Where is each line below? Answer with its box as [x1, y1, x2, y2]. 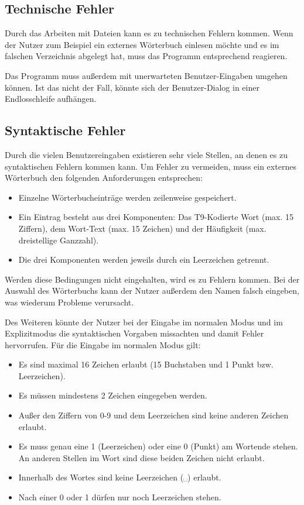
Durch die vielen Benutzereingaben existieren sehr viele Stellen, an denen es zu [5, 148, 288, 160]
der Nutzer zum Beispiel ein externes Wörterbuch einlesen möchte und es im [5, 38, 279, 50]
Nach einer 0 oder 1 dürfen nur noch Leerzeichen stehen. [18, 491, 221, 503]
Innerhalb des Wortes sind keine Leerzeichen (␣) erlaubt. [18, 471, 221, 483]
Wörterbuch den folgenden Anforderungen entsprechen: [5, 171, 203, 184]
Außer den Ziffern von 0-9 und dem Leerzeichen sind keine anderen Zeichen [18, 409, 289, 421]
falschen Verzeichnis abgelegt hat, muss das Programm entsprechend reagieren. [5, 50, 288, 62]
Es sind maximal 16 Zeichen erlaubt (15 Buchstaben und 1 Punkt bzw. [18, 358, 274, 370]
